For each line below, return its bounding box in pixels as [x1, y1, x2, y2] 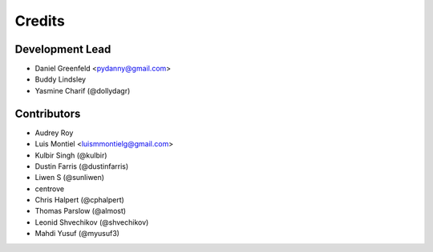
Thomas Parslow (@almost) [34, 206, 127, 216]
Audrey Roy [34, 128, 74, 138]
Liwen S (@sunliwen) [34, 173, 104, 182]
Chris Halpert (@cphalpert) [34, 195, 124, 205]
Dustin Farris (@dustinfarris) [34, 161, 129, 171]
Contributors [14, 106, 81, 120]
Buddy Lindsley [34, 74, 87, 84]
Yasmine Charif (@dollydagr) [34, 86, 131, 95]
